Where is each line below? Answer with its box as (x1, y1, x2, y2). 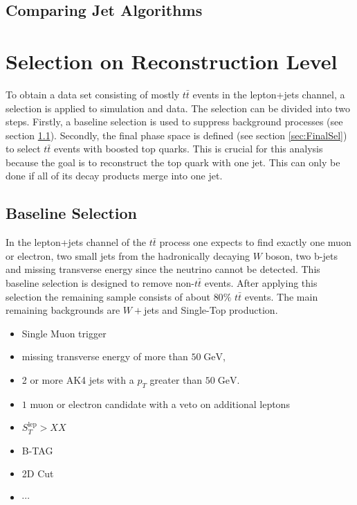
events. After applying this (204, 276, 318, 290)
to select (6, 141, 41, 156)
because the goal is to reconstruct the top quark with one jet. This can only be (6, 154, 340, 169)
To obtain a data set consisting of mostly (6, 87, 180, 101)
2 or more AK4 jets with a (21, 373, 134, 387)
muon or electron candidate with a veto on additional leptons (30, 396, 290, 411)
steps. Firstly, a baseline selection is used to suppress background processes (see (6, 114, 343, 129)
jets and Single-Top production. (144, 303, 278, 317)
